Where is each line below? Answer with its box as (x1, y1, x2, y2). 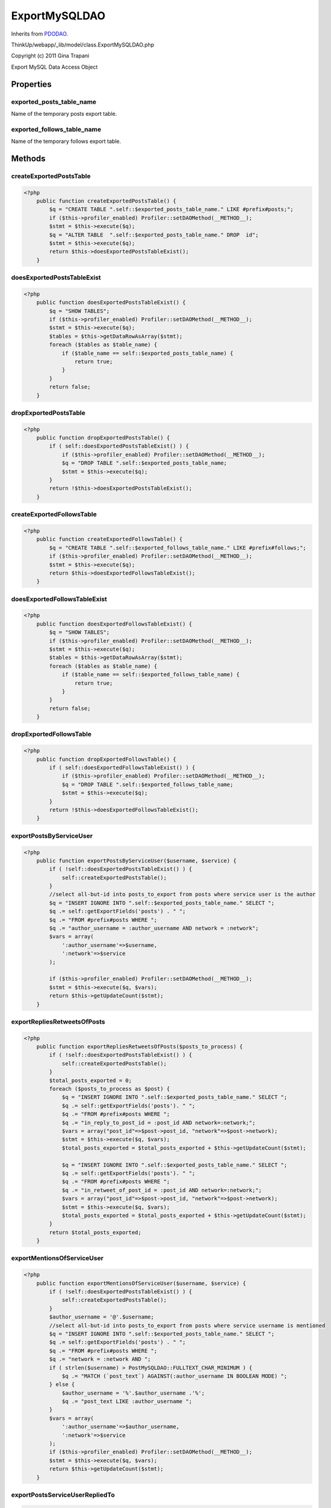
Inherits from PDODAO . (11, 30, 69, 37)
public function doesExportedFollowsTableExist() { (36, 620, 193, 627)
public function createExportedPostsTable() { (36, 197, 177, 204)
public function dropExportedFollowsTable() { (36, 756, 177, 762)
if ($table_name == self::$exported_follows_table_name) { (61, 671, 240, 678)
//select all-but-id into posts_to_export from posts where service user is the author (49, 891, 316, 898)
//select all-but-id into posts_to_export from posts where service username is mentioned (49, 1322, 326, 1329)
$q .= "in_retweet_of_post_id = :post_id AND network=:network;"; (61, 1186, 262, 1194)
